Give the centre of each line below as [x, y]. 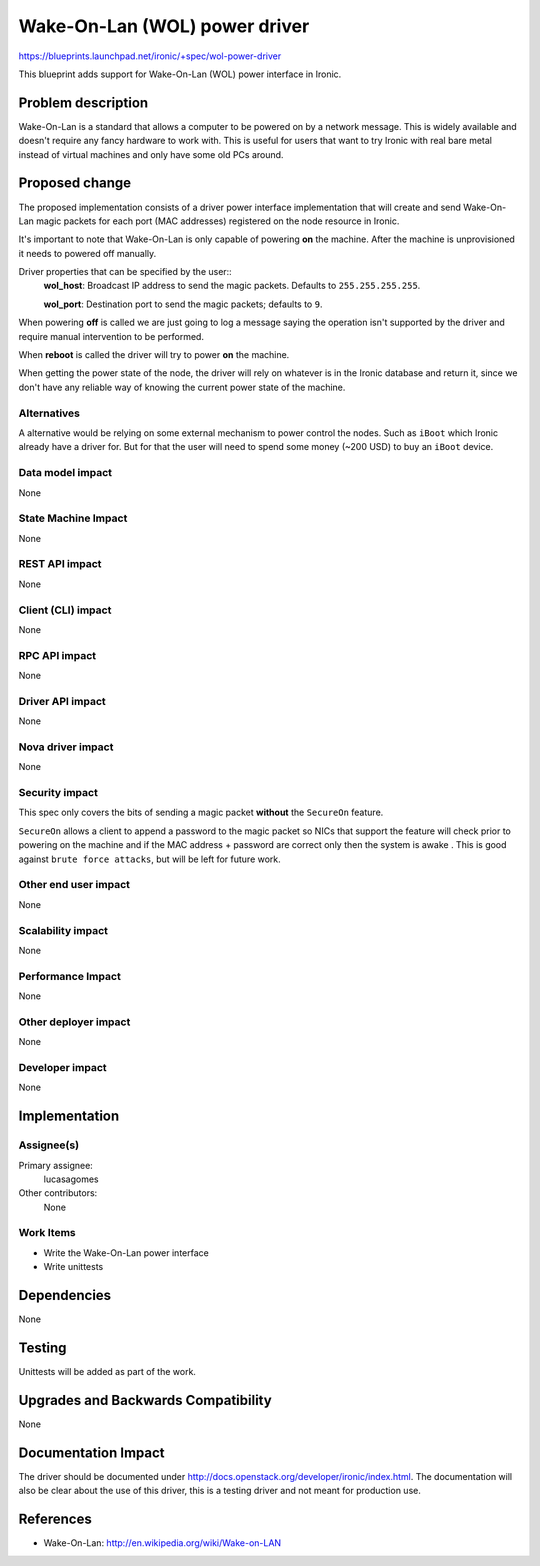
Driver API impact [62, 701]
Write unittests [73, 1267]
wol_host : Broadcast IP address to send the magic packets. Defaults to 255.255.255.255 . [232, 286]
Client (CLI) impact [65, 610]
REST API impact [60, 564]
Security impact [58, 793]
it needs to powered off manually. [87, 253]
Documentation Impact [91, 1452]
